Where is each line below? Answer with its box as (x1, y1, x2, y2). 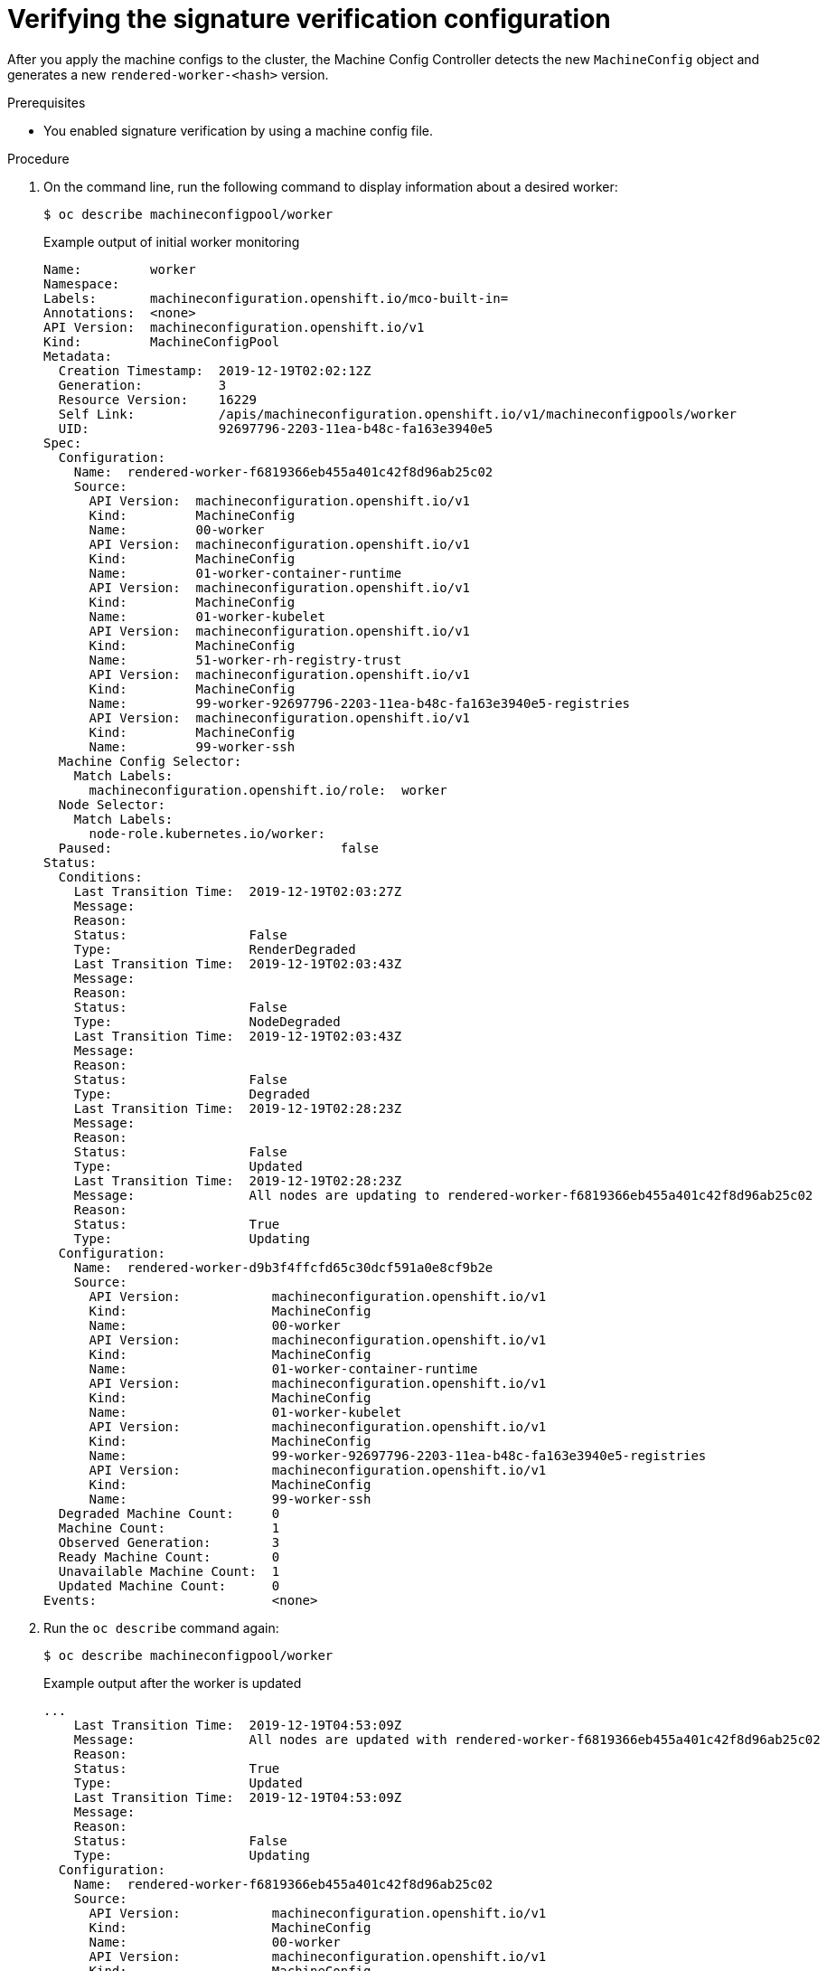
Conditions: (58, 869, 143, 884)
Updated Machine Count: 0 (58, 1578, 280, 1593)
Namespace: (43, 276, 120, 291)
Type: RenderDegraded (73, 941, 356, 957)
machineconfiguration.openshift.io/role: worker (89, 782, 447, 797)
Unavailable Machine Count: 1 (58, 1563, 280, 1579)
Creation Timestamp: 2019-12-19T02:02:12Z (58, 363, 371, 378)
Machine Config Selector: (58, 753, 242, 769)
